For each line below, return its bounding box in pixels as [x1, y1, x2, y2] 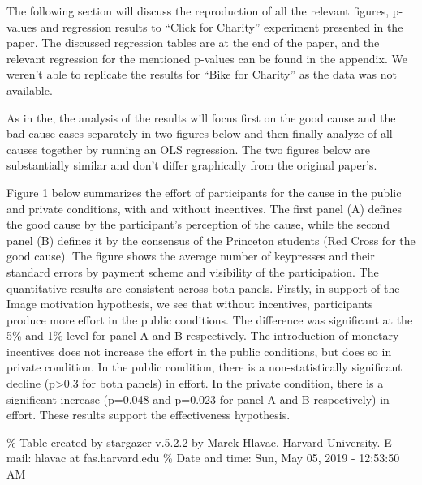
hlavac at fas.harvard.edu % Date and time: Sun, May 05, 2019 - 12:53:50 [34, 449, 400, 466]
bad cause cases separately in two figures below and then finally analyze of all [6, 125, 393, 142]
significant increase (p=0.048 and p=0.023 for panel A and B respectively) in [6, 390, 390, 407]
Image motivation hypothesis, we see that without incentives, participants [6, 295, 373, 312]
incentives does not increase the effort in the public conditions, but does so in [6, 342, 392, 359]
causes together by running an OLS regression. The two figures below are [6, 140, 371, 157]
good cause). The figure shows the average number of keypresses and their [6, 247, 375, 264]
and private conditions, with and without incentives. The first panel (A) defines [6, 200, 402, 217]
